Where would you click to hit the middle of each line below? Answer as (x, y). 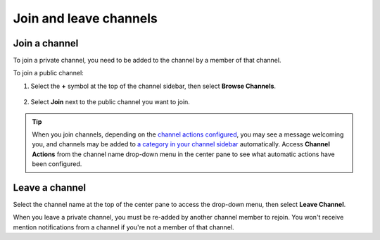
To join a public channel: (48, 73)
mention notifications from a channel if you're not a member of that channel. (123, 227)
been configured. (57, 164)
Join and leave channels (85, 18)
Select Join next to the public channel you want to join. (110, 102)
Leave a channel (50, 188)
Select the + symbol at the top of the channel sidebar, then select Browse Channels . (153, 86)
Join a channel (46, 43)
